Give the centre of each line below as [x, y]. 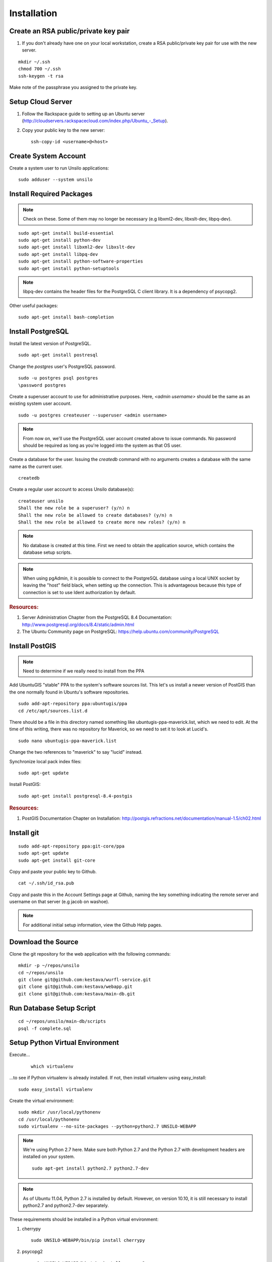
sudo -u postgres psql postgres [58, 378]
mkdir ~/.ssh [34, 62]
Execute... [20, 1055]
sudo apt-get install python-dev [59, 240]
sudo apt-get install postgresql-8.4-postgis [76, 796]
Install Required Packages [51, 194]
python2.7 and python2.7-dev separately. [66, 1205]
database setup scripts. [47, 552]
